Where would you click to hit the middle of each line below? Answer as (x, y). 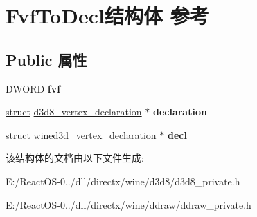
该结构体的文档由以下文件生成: (75, 158)
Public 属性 (46, 59)
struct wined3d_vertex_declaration (81, 134)
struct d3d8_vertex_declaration (74, 112)
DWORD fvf (33, 88)
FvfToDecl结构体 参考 (107, 16)
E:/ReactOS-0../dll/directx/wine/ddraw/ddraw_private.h (128, 204)
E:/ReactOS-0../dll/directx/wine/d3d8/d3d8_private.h (123, 181)
